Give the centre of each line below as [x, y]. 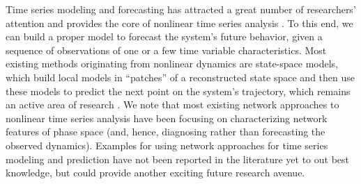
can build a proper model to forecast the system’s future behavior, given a [164, 36]
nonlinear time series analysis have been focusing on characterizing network [167, 118]
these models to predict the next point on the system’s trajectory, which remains [178, 91]
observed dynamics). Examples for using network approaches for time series [167, 145]
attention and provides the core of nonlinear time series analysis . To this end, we [179, 23]
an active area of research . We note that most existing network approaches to [172, 104]
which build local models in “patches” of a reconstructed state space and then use [180, 77]
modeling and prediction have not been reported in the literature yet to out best [178, 159]
